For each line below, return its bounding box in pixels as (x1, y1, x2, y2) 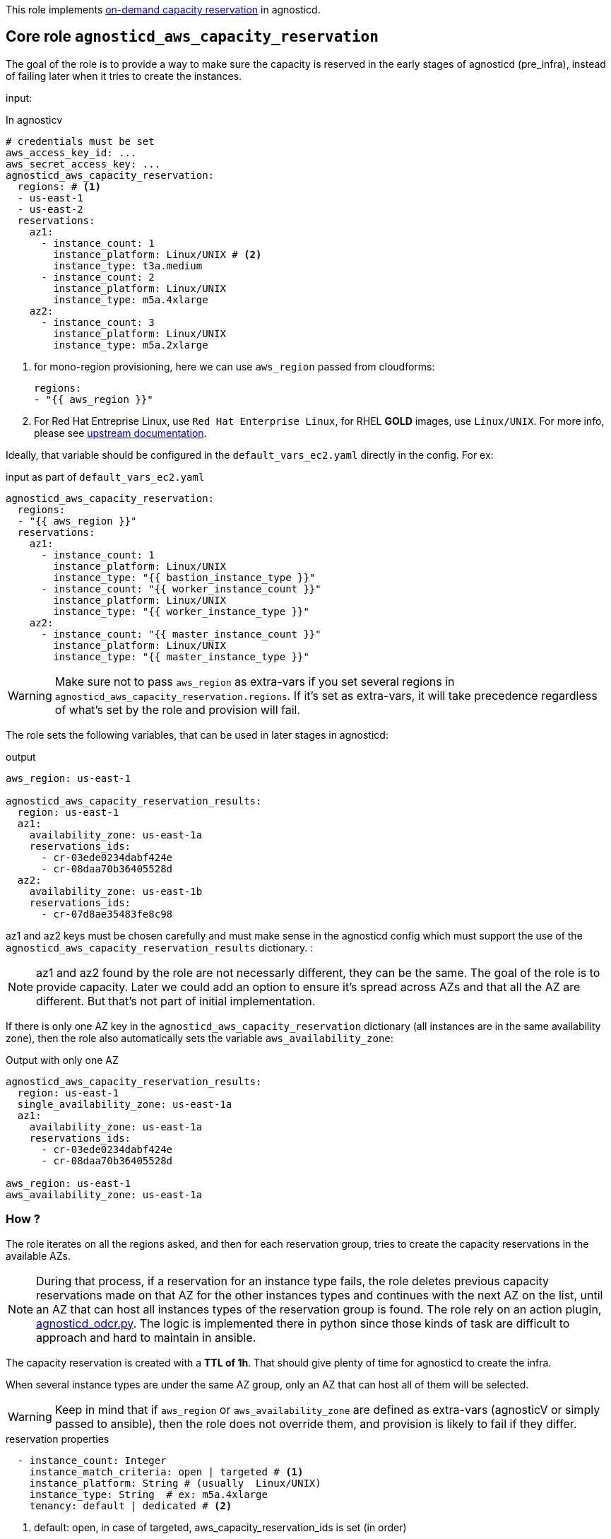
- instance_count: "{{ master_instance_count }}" (41, 628, 321, 640)
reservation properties (6, 1432, 109, 1445)
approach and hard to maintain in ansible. (36, 1330, 256, 1345)
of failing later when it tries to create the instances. (6, 69, 242, 82)
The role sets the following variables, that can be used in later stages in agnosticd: (6, 728, 388, 741)
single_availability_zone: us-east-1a (17, 1098, 232, 1110)
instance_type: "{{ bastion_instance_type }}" (53, 571, 316, 583)
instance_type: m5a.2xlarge (53, 339, 208, 351)
